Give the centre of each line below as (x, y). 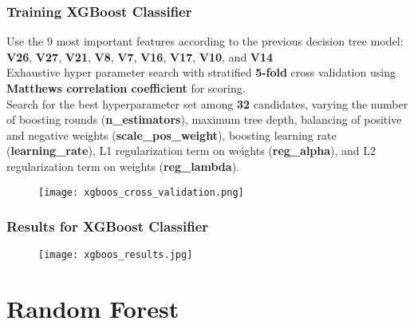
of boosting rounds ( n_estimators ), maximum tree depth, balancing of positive (204, 119)
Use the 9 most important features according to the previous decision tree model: (205, 41)
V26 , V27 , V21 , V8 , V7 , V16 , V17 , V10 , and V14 (140, 56)
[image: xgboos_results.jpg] (116, 255)
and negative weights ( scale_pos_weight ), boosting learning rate (172, 135)
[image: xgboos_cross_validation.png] (141, 192)
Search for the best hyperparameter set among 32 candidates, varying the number (207, 103)
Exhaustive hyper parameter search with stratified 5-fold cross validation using (201, 72)
